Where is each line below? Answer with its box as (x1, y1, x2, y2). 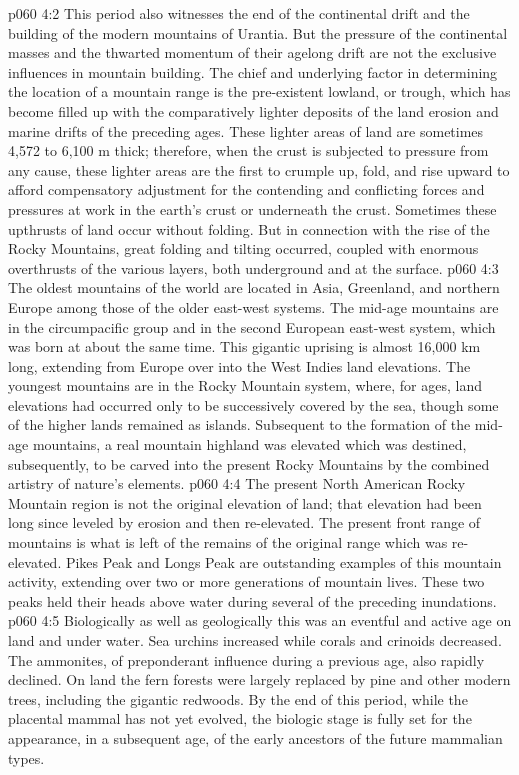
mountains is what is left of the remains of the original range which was (8, 532, 448, 553)
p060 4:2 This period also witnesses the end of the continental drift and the (8, 3, 470, 23)
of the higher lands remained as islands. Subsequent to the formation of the (8, 414, 471, 435)
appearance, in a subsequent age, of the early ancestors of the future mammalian (8, 727, 503, 748)
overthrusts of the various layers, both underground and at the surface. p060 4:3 (8, 257, 499, 278)
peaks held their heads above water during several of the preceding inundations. (8, 590, 497, 611)
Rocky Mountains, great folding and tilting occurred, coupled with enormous (8, 238, 479, 259)
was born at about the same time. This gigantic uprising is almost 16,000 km (8, 336, 481, 357)
